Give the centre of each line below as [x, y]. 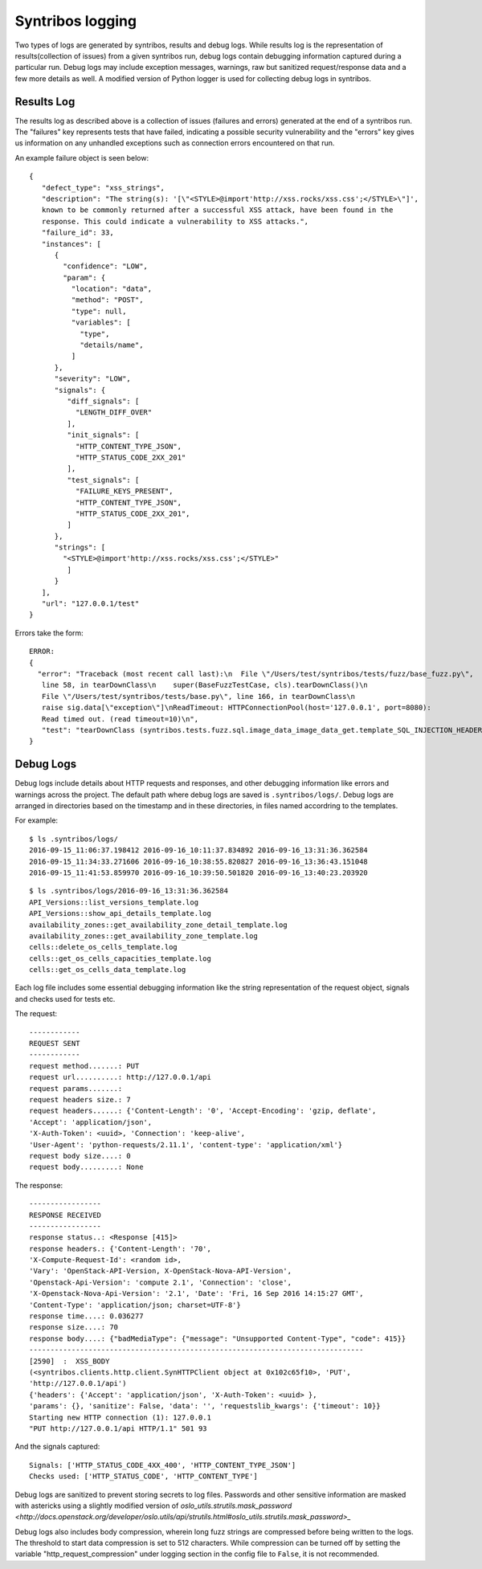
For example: [37, 820]
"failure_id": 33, [78, 233]
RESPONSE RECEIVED [65, 1215]
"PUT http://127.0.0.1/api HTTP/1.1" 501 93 [118, 1428]
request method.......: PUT [84, 1066]
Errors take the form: [49, 633]
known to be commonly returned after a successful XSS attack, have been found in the [217, 210]
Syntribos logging [76, 21]
